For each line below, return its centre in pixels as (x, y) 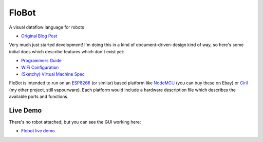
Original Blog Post (39, 36)
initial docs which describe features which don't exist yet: (67, 51)
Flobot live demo (38, 131)
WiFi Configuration (40, 67)
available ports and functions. (39, 96)
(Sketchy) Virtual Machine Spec (53, 74)
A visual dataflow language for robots (47, 27)
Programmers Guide (41, 61)
